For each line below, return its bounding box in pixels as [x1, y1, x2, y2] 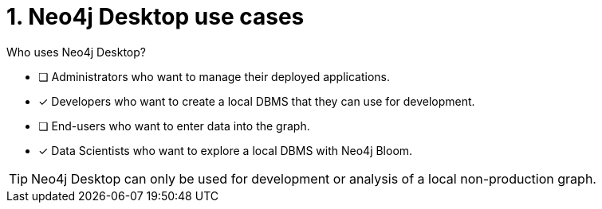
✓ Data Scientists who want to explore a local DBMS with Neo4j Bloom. [38, 143, 413, 157]
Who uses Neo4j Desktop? [6, 45, 146, 59]
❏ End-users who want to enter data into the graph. [38, 118, 310, 133]
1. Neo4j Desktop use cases [6, 3, 305, 30]
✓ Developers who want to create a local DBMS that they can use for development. [38, 94, 475, 108]
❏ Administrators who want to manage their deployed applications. [38, 69, 391, 83]
